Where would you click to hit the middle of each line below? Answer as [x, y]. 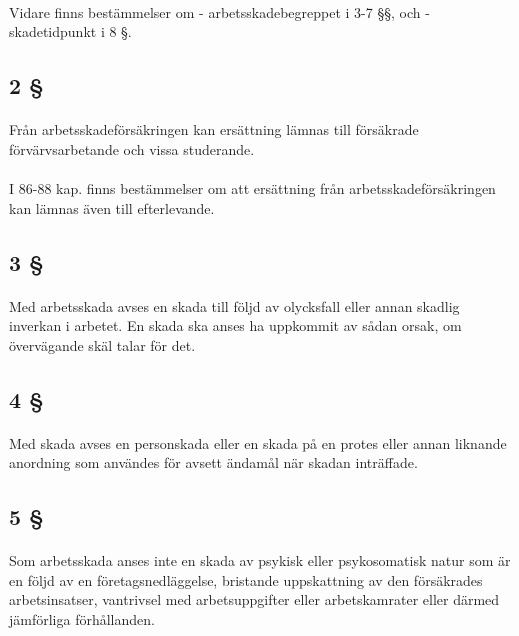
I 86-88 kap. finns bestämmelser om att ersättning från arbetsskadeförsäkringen [252, 187]
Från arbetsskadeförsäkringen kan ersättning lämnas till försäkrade [214, 129]
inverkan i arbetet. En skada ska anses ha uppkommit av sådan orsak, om [235, 325]
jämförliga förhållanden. [82, 619]
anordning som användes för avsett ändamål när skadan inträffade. [213, 462]
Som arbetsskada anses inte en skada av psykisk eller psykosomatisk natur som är [260, 560]
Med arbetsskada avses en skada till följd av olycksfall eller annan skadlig [234, 305]
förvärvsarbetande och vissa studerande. [132, 148]
